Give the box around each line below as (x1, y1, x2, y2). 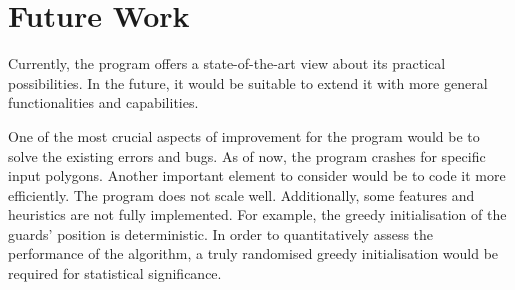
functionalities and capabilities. (8, 92, 199, 113)
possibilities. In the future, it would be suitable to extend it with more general (8, 72, 488, 93)
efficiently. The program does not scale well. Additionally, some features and (8, 184, 475, 205)
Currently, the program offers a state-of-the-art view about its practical (8, 53, 446, 74)
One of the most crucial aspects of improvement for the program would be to (8, 125, 480, 146)
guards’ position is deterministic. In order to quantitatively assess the (8, 223, 434, 244)
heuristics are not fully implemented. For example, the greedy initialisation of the (8, 204, 507, 225)
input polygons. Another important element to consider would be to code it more (8, 165, 506, 186)
